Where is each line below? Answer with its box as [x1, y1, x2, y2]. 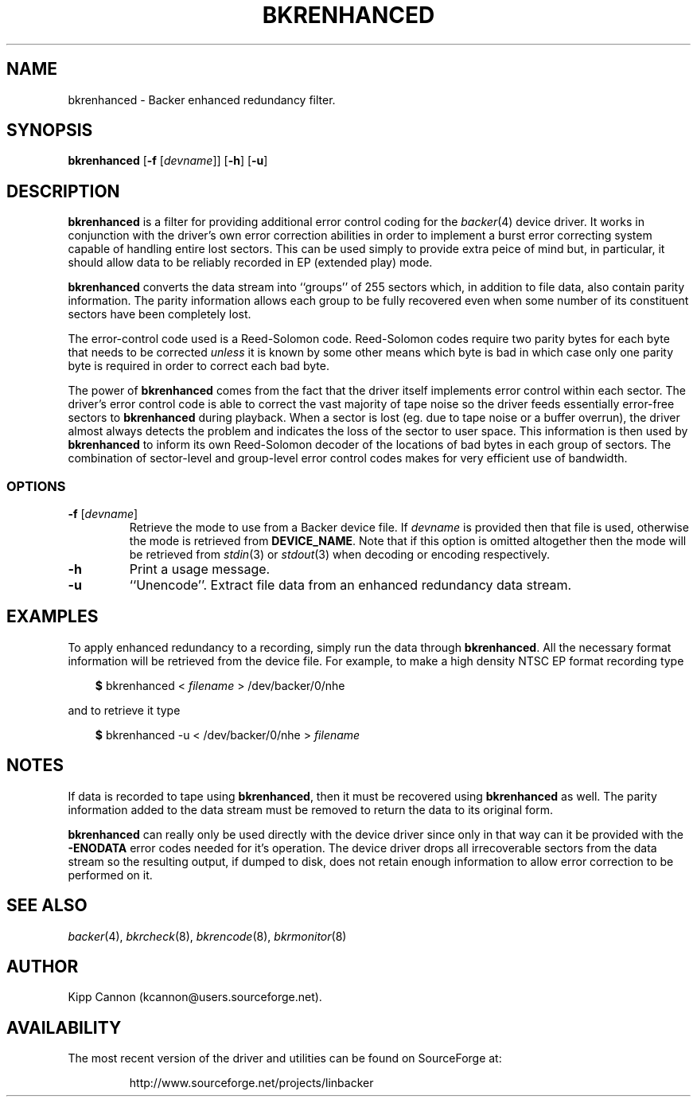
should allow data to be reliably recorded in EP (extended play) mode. [68, 255, 433, 270]
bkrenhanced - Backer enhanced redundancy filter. [68, 92, 336, 107]
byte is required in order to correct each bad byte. [68, 359, 329, 373]
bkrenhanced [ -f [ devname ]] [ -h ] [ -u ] [68, 154, 268, 168]
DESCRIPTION [6, 181, 120, 201]
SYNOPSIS [6, 120, 93, 141]
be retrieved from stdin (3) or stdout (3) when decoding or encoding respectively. [129, 548, 551, 562]
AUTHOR [6, 956, 79, 976]
